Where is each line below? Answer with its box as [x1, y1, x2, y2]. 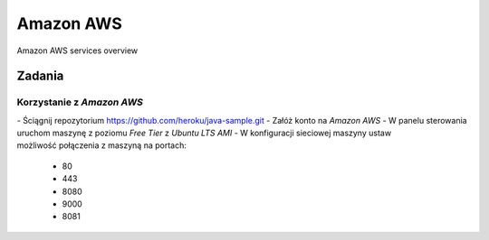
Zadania [16, 69, 64, 84]
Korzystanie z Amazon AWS [16, 96, 144, 108]
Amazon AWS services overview [16, 45, 139, 56]
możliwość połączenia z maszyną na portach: [16, 140, 187, 151]
